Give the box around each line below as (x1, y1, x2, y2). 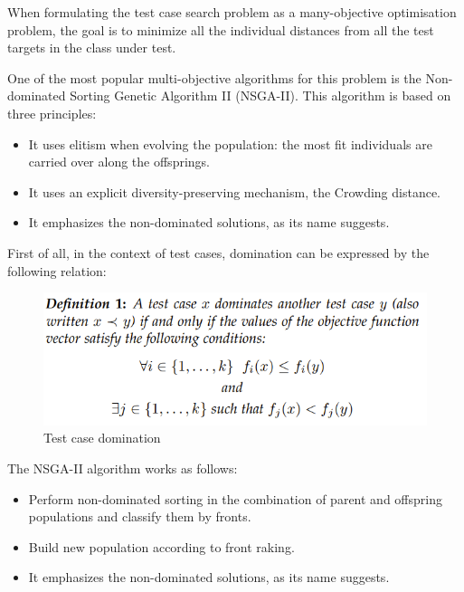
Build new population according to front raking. (28, 537, 295, 556)
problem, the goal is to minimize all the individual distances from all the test (7, 20, 434, 39)
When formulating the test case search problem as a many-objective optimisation (7, 3, 457, 21)
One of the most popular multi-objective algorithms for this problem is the (7, 68, 421, 87)
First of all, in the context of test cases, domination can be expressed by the (7, 243, 430, 262)
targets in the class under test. (7, 38, 176, 57)
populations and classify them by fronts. (28, 507, 251, 526)
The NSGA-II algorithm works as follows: (7, 459, 238, 477)
